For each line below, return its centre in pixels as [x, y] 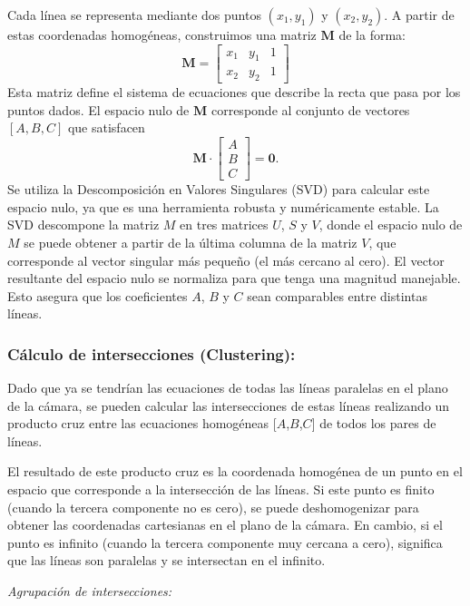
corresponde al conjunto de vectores [310, 109]
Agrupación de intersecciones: [90, 591]
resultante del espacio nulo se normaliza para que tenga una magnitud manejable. [234, 278]
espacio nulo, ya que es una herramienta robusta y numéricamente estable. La [223, 206]
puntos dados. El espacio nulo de [98, 109]
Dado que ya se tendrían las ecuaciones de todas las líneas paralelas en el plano [228, 388]
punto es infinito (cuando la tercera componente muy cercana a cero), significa [225, 542]
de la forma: [372, 34]
